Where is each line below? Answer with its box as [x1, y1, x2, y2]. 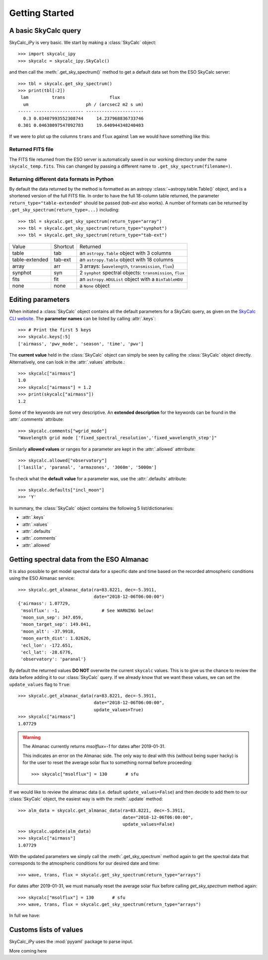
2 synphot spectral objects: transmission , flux [79, 269, 185, 276]
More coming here [9, 948, 47, 954]
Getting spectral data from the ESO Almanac [9, 555, 149, 564]
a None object [79, 282, 110, 289]
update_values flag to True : [9, 681, 71, 687]
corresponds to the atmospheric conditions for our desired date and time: [9, 861, 160, 866]
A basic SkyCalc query [9, 26, 81, 35]
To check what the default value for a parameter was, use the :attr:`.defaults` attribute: [9, 476, 187, 481]
